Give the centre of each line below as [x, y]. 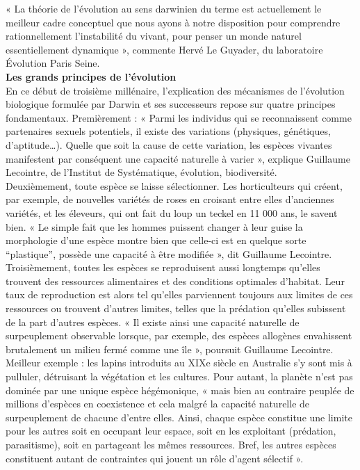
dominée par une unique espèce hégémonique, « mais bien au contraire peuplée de [180, 390]
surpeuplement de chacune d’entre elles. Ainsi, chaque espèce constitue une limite [179, 417]
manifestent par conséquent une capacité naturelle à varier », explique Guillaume [178, 158]
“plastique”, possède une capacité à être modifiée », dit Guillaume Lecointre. [169, 253]
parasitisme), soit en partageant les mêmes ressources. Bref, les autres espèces [171, 444]
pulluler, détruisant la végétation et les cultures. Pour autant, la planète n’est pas [179, 376]
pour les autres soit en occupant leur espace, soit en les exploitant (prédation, [171, 431]
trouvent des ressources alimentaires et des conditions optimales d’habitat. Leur [175, 281]
